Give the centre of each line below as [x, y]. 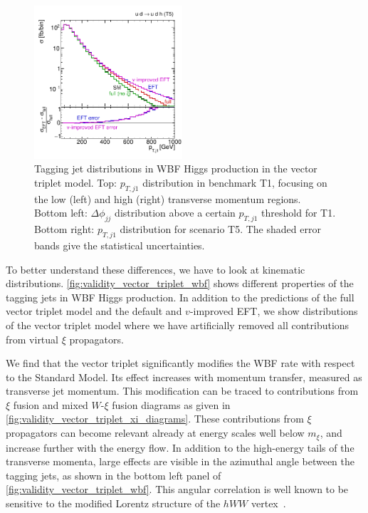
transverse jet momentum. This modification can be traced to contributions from [182, 391]
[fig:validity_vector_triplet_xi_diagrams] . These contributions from [155, 419]
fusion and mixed [51, 404]
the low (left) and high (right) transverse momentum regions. [168, 198]
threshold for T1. [299, 213]
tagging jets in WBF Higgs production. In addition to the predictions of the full [180, 297]
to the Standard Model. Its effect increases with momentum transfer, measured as [184, 377]
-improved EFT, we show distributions [274, 311]
